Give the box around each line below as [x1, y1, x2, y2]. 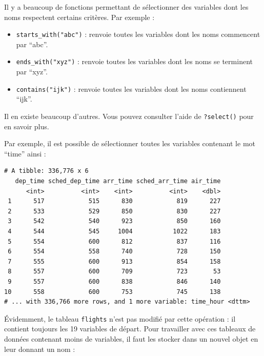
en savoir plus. [4, 121, 49, 131]
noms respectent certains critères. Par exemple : [4, 11, 155, 22]
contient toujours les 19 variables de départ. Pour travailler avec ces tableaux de [4, 323, 256, 334]
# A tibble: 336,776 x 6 [4, 167, 89, 175]
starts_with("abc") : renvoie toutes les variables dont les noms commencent [16, 29, 260, 39]
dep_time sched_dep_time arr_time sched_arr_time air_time [15, 177, 221, 185]
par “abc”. [16, 38, 48, 49]
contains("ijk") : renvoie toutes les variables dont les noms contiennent [16, 83, 247, 94]
